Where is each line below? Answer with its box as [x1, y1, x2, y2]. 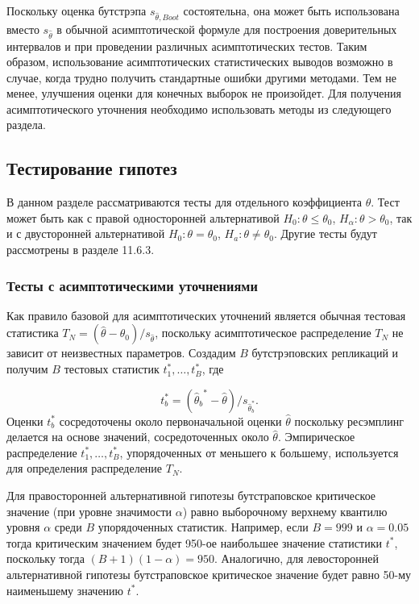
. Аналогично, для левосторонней [214, 550, 379, 567]
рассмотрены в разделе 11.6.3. [6, 241, 155, 258]
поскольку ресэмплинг [294, 412, 404, 429]
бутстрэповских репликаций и [251, 344, 399, 361]
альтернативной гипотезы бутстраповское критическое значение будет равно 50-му [6, 565, 412, 582]
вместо [6, 20, 39, 37]
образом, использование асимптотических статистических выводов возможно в [6, 53, 393, 70]
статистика [6, 324, 59, 341]
